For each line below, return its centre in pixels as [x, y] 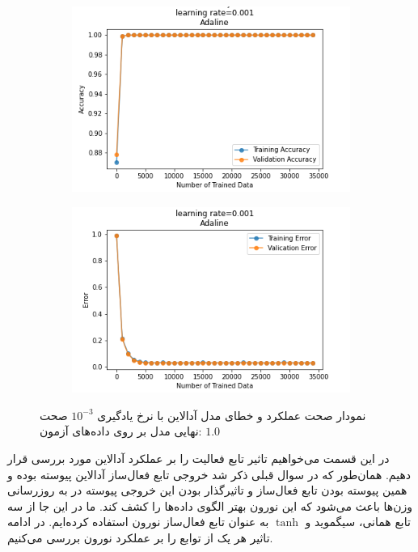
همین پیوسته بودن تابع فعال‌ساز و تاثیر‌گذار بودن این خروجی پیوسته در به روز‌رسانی [207, 490]
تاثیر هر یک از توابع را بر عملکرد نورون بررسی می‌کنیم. [140, 537]
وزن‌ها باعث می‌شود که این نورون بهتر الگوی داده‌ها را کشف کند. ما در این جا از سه [210, 505]
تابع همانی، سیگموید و [358, 522]
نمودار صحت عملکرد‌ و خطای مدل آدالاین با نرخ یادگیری [232, 415]
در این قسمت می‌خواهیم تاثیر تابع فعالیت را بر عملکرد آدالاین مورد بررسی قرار [198, 459]
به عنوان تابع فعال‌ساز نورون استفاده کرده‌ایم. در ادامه [138, 522]
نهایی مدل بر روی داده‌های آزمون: [121, 431]
